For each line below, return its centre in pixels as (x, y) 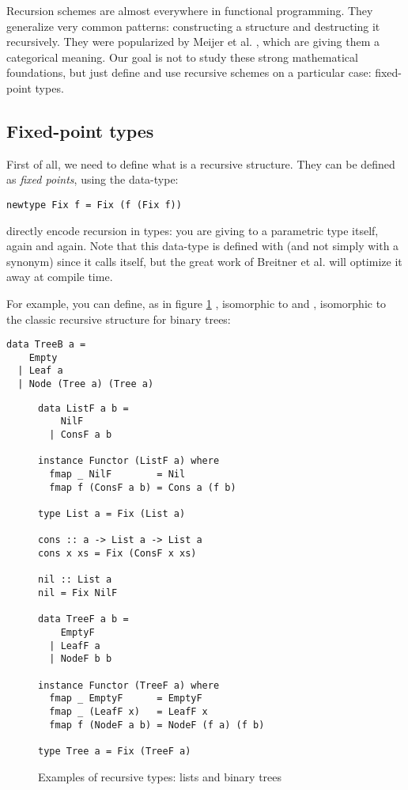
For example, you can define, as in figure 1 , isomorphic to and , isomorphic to (196, 303)
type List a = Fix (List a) (112, 514)
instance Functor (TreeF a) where (129, 685)
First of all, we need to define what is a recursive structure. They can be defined (201, 163)
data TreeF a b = (83, 619)
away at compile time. (60, 277)
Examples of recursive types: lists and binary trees (160, 776)
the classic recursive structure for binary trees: (119, 319)
